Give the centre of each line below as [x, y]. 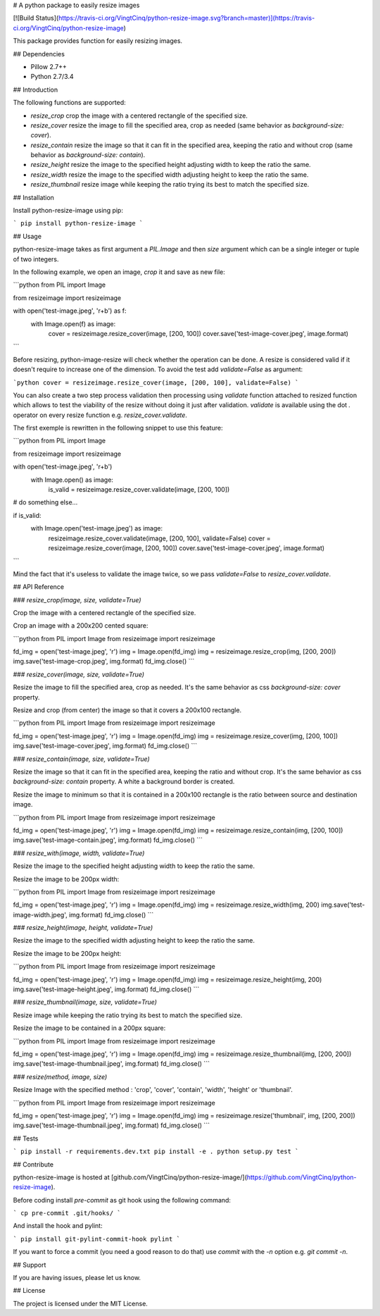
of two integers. [36, 259]
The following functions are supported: [69, 103]
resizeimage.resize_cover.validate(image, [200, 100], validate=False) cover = [159, 538]
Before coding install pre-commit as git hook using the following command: [122, 1200]
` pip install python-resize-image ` [78, 223]
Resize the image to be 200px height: [67, 953]
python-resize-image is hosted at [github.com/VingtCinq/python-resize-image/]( [130, 1177]
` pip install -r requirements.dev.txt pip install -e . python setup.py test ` [156, 1151]
